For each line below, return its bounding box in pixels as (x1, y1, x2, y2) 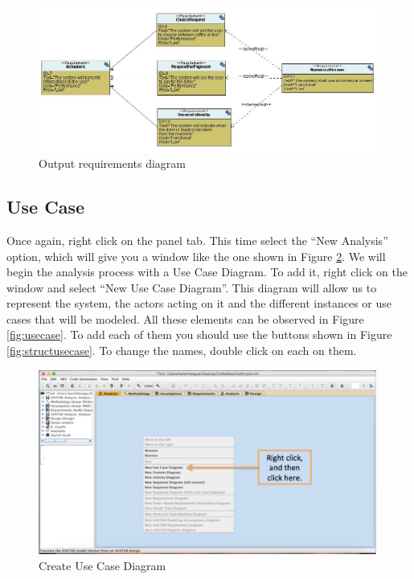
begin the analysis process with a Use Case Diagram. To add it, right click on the (6, 263, 408, 280)
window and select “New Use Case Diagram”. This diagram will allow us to (6, 279, 377, 296)
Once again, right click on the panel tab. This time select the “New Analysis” (6, 231, 388, 248)
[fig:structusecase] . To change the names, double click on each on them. (6, 342, 357, 359)
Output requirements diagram (39, 155, 186, 172)
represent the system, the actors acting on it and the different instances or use (6, 295, 392, 312)
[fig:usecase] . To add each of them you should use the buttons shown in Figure (6, 326, 392, 343)
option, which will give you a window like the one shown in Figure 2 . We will (6, 247, 386, 264)
